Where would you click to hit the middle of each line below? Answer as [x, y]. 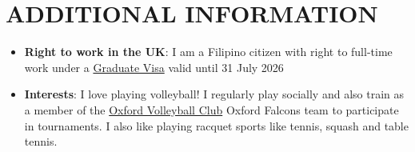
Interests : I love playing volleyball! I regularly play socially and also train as [214, 94]
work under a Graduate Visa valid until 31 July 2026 [154, 67]
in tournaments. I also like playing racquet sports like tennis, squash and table [216, 125]
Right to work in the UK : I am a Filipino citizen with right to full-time [208, 52]
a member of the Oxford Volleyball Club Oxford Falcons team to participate [211, 109]
